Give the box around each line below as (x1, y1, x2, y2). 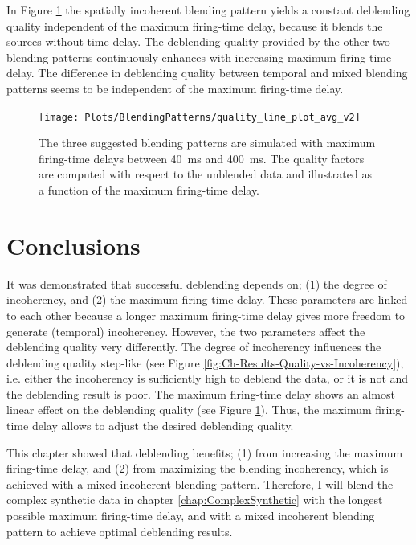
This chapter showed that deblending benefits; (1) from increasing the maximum (6, 444, 403, 461)
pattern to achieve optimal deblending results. (6, 522, 233, 539)
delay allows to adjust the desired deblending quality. (31, 417, 294, 434)
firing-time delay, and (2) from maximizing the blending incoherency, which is (6, 460, 389, 477)
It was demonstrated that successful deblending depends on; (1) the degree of (6, 275, 387, 292)
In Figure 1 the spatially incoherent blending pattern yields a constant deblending (6, 2, 410, 18)
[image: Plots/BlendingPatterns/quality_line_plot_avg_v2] (39, 111, 361, 123)
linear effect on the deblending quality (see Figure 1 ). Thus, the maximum (6, 401, 372, 418)
